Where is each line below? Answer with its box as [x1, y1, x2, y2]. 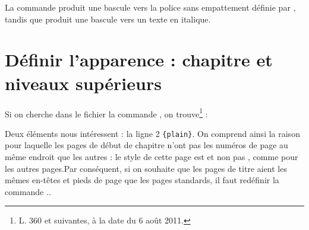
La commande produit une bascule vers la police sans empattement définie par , [5, 1, 296, 13]
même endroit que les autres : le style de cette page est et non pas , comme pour [5, 151, 298, 162]
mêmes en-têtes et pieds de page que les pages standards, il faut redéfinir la [5, 174, 279, 186]
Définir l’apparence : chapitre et [5, 47, 273, 72]
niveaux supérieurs [5, 71, 162, 95]
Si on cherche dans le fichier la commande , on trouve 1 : [5, 106, 208, 120]
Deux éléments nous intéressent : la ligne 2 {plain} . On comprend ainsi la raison [5, 127, 300, 139]
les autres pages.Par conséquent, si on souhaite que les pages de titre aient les [5, 162, 287, 174]
